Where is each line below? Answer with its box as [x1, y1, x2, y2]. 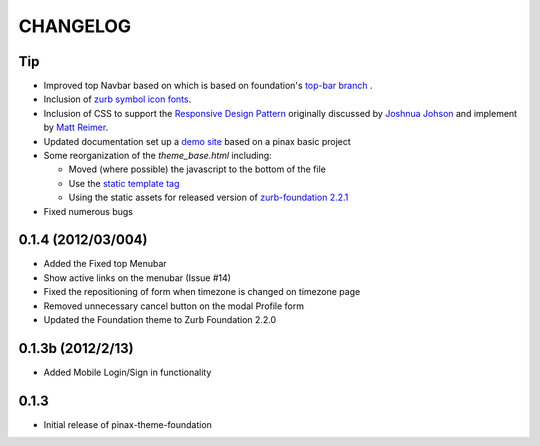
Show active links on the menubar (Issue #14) [43, 271, 232, 284]
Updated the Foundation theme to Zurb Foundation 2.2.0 [43, 314, 277, 326]
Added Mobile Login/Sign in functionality [43, 366, 212, 378]
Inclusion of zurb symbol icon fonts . [43, 93, 192, 105]
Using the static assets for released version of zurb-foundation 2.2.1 [68, 191, 349, 204]
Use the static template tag [68, 177, 180, 189]
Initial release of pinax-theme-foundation [43, 418, 212, 430]
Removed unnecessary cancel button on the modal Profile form [43, 300, 305, 312]
